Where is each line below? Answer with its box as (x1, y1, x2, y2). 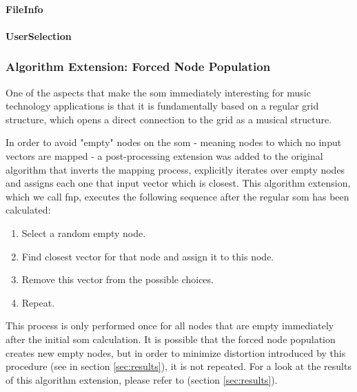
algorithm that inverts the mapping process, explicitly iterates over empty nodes (6, 162, 345, 176)
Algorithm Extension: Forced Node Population (6, 58, 271, 75)
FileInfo (6, 1, 43, 16)
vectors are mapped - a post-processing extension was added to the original (6, 148, 323, 163)
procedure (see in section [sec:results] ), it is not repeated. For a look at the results (6, 359, 351, 373)
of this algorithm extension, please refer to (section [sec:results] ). (6, 372, 278, 386)
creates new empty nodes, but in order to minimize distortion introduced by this (6, 345, 346, 360)
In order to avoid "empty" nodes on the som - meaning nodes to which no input (6, 135, 342, 149)
